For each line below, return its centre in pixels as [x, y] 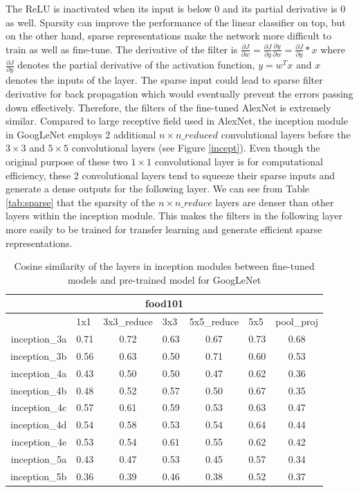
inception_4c [39, 407]
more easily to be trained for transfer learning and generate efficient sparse [164, 229]
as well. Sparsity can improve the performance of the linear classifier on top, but [176, 22]
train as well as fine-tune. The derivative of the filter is [122, 49]
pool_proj [297, 321]
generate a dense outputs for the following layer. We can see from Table [158, 189]
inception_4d [39, 425]
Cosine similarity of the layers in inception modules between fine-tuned [164, 266]
